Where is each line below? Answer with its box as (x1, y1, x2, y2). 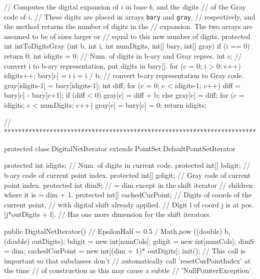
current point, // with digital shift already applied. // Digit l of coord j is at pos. (4, 199, 254, 209)
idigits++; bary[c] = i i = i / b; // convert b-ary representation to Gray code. (4, 70, 244, 81)
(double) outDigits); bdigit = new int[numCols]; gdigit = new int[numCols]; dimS (4, 235, 254, 246)
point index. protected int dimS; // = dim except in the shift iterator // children (4, 179, 253, 190)
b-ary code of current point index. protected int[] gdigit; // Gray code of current (4, 169, 251, 180)
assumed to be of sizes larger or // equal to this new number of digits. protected (4, 31, 250, 41)
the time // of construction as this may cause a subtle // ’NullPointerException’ (4, 265, 251, 275)
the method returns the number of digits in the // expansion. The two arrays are (4, 21, 252, 32)
